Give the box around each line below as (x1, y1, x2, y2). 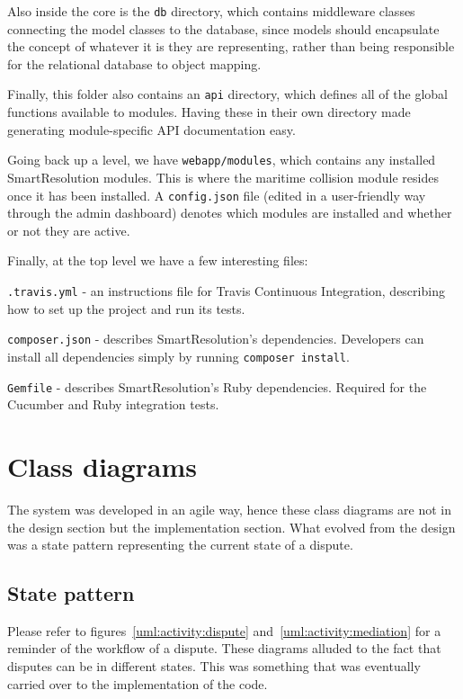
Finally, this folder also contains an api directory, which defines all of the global (7, 85, 448, 103)
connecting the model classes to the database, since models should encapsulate (7, 19, 440, 38)
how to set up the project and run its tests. (7, 299, 245, 318)
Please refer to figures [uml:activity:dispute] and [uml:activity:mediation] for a (7, 621, 441, 640)
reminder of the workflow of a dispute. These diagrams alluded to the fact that (7, 639, 441, 658)
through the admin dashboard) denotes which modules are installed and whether (7, 203, 452, 222)
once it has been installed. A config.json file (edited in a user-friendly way (7, 185, 426, 204)
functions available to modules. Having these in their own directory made (7, 103, 411, 121)
